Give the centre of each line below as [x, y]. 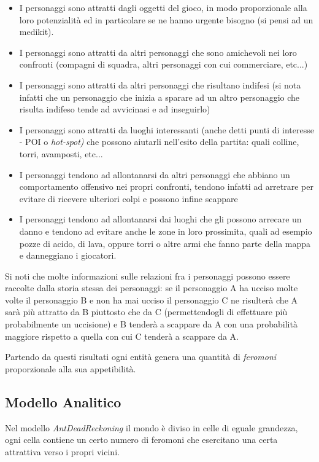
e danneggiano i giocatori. [68, 255]
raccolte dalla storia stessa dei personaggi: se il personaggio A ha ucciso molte [152, 288]
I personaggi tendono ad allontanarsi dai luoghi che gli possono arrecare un [160, 219]
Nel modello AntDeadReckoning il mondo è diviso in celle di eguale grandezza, [152, 427]
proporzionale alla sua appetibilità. [71, 368]
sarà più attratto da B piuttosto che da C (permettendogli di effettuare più [146, 312]
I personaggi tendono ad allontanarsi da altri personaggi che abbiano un [155, 174]
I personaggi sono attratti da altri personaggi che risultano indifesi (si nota [160, 84]
